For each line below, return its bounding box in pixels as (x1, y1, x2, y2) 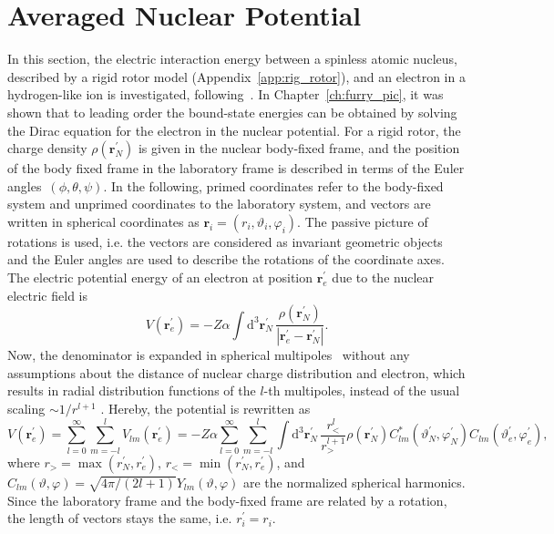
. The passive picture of (297, 211, 428, 231)
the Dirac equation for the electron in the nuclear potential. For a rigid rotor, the (7, 120, 461, 139)
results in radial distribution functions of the (7, 381, 256, 400)
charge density (7, 139, 87, 158)
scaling (7, 398, 46, 417)
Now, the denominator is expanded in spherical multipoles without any (7, 345, 410, 365)
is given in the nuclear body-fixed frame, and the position (138, 139, 460, 158)
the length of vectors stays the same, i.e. (7, 508, 232, 528)
